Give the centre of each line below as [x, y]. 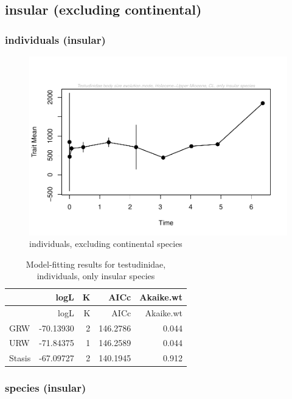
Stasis [20, 358]
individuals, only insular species [96, 276]
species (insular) [46, 388]
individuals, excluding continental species [106, 244]
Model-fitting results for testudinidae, [96, 264]
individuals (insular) [55, 39]
